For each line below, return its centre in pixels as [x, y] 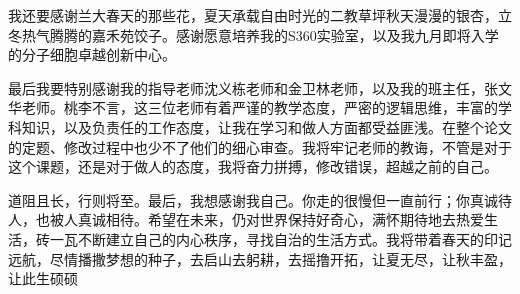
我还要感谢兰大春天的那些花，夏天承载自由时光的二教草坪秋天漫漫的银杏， [253, 15]
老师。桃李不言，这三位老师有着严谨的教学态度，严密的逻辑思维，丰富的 [259, 107]
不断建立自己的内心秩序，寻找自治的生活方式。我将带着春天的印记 [294, 238]
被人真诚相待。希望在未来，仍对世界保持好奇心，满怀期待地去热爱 [266, 219]
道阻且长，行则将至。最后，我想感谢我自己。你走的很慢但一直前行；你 [239, 199]
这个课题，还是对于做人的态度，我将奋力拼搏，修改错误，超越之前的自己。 [253, 166]
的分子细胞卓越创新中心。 [92, 54]
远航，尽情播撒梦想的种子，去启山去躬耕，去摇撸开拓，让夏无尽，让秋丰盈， [260, 258]
